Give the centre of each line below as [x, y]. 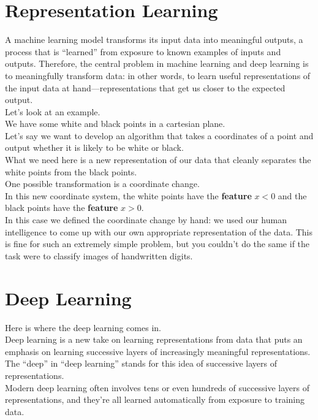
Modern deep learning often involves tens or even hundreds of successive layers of [157, 387]
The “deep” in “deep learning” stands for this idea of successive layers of [141, 363]
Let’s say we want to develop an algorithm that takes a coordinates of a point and [159, 135]
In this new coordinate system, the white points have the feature [128, 195]
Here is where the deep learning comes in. [83, 327]
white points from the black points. [71, 171]
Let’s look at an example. [53, 111]
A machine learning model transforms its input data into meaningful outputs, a [154, 40]
